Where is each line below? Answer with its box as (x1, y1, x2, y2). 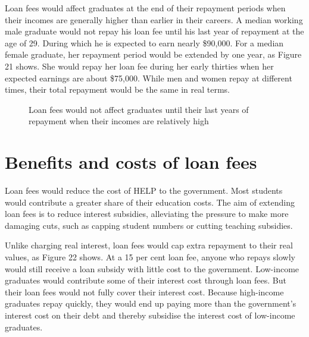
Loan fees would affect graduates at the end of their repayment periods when (5, 2, 286, 14)
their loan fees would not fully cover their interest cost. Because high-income (5, 285, 284, 298)
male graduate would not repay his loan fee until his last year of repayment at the (5, 25, 304, 37)
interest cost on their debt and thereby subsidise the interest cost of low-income (5, 309, 295, 321)
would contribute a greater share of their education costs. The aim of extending (5, 196, 295, 208)
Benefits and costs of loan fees (5, 150, 257, 174)
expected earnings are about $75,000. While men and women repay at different (5, 71, 292, 84)
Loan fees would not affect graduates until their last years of (29, 103, 249, 115)
